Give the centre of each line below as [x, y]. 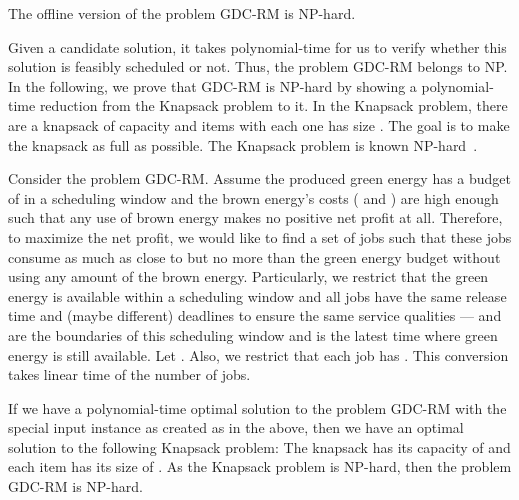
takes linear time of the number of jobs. [129, 374]
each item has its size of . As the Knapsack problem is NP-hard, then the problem [260, 466]
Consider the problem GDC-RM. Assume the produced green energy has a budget [260, 178]
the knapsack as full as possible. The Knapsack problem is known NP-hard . [243, 144]
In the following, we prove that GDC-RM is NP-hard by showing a [212, 85]
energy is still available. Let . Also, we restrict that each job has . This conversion [258, 354]
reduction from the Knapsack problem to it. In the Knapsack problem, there [273, 105]
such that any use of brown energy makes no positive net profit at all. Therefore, [255, 217]
